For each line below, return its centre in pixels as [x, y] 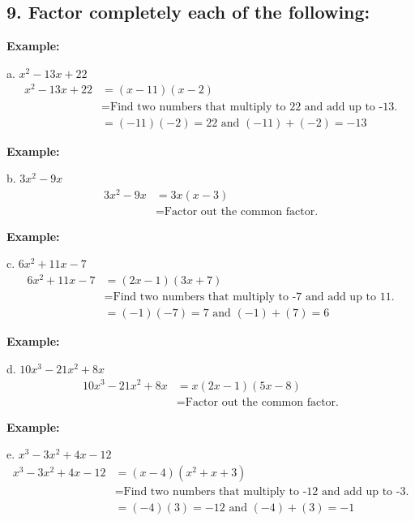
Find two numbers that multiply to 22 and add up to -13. [254, 107]
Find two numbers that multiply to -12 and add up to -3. [266, 491]
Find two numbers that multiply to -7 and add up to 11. [254, 297]
